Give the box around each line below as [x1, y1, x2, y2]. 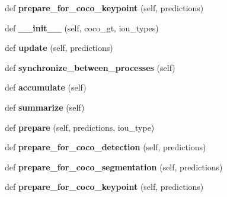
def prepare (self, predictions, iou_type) [5, 121, 155, 133]
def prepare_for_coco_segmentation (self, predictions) [5, 160, 223, 173]
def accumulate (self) [5, 81, 87, 93]
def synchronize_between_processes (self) [5, 61, 175, 73]
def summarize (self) [5, 101, 85, 113]
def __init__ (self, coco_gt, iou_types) [5, 21, 159, 34]
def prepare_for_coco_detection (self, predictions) [5, 141, 206, 153]
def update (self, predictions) [5, 41, 113, 54]
